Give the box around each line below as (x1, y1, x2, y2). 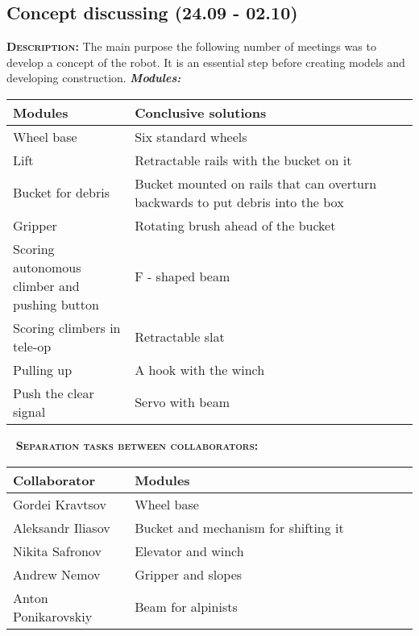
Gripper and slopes (135, 564, 243, 584)
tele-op (13, 336, 52, 355)
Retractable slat (135, 327, 225, 347)
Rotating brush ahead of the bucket (135, 215, 336, 235)
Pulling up (13, 360, 73, 379)
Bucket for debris (13, 183, 110, 202)
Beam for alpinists (135, 597, 238, 617)
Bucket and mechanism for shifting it (135, 518, 344, 537)
